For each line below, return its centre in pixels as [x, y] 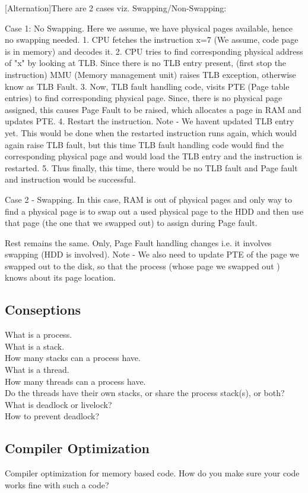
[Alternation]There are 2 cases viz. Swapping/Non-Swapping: [116, 8]
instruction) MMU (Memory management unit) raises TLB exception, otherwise [150, 74]
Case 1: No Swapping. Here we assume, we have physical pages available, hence [149, 28]
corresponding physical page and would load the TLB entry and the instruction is [153, 156]
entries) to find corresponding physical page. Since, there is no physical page [144, 98]
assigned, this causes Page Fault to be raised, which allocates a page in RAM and [153, 109]
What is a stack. [35, 346]
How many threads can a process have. [75, 381]
